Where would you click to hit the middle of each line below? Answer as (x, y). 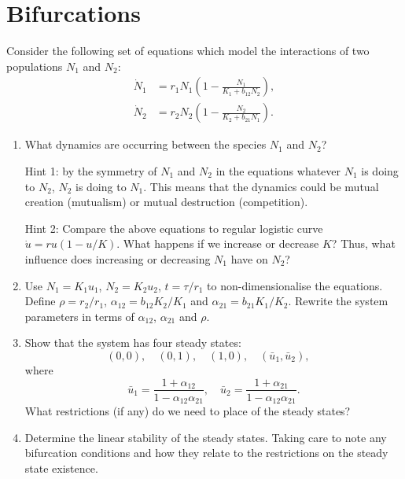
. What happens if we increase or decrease (218, 243)
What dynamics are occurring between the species (145, 144)
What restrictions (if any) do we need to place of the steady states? (188, 411)
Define (40, 301)
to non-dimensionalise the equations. (295, 285)
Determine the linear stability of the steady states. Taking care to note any (206, 437)
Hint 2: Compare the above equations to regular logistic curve (174, 228)
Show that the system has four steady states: (133, 343)
